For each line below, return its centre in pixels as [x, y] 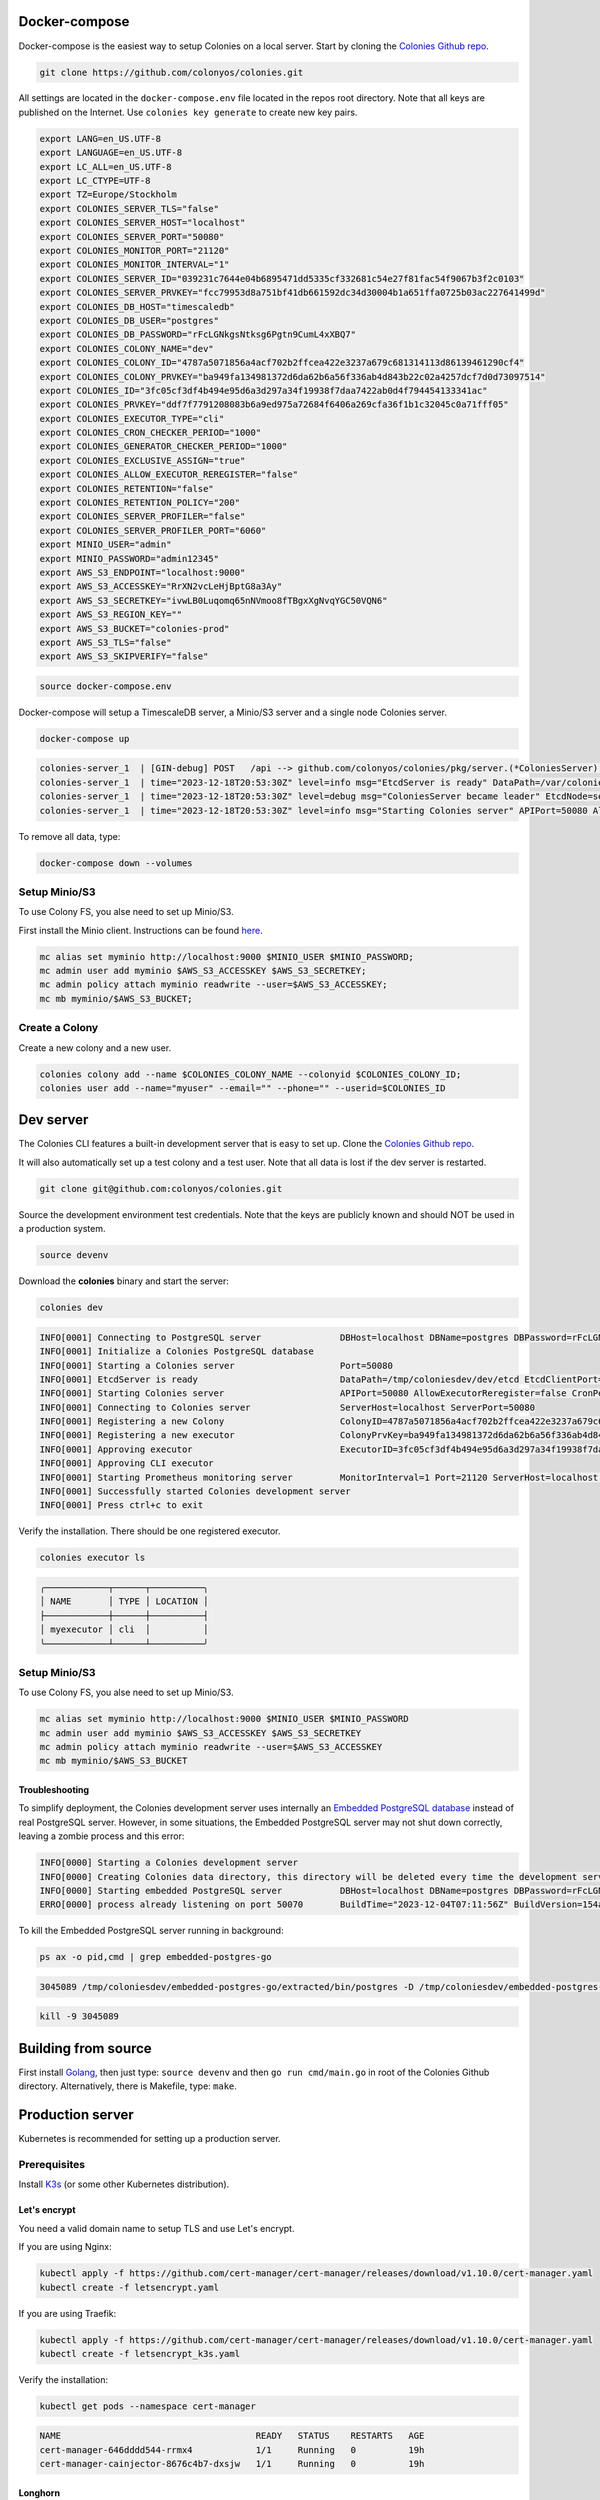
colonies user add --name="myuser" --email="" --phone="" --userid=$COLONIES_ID [242, 1088]
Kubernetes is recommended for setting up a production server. [149, 2139]
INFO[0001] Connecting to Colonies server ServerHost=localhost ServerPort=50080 [287, 1407]
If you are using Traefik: [67, 2313]
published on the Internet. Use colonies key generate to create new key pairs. [188, 112]
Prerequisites [51, 2165]
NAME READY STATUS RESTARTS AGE [232, 2436]
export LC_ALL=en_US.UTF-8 [105, 166]
